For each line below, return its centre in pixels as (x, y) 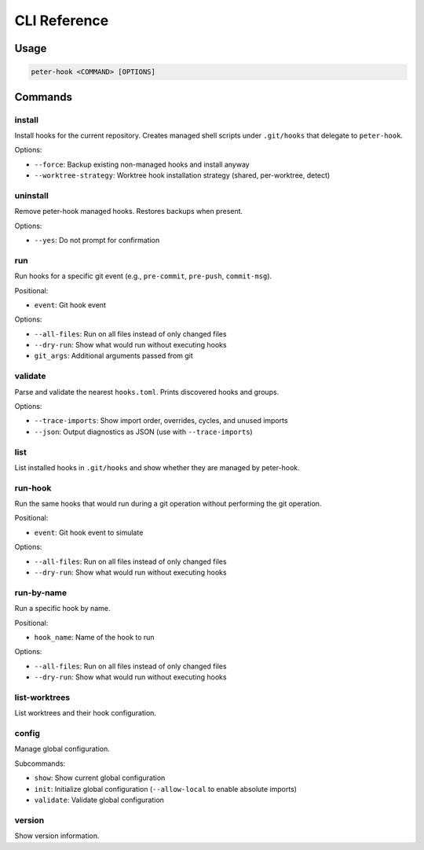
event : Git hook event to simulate (89, 532)
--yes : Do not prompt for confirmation (97, 240)
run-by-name (40, 592)
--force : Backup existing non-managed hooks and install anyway (142, 164)
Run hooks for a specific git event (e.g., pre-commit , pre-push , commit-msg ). (143, 276)
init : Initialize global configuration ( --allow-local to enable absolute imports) (166, 789)
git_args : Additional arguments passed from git (114, 356)
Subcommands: (40, 764)
